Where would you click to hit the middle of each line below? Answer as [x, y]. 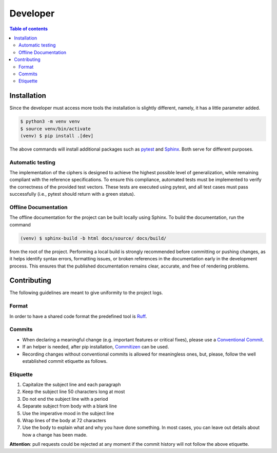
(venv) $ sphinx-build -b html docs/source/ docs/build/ [93, 238]
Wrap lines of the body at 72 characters [64, 420]
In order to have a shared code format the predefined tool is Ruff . [78, 316]
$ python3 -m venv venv [50, 121]
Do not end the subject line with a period [65, 399]
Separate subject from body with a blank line [70, 406]
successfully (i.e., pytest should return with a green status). [72, 194]
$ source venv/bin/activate [55, 129]
